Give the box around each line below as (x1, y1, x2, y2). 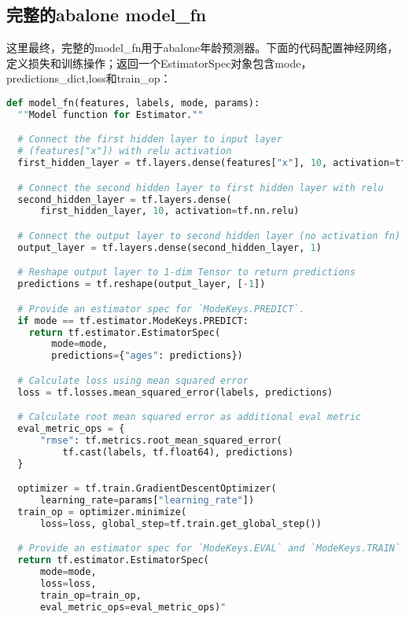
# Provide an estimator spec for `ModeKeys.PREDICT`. (17, 303, 305, 315)
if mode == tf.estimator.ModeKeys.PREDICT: (17, 315, 249, 326)
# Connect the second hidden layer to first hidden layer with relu (17, 182, 384, 193)
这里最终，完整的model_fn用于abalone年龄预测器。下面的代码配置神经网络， (6, 39, 399, 56)
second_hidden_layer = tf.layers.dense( (17, 193, 232, 205)
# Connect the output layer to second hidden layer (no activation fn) (17, 230, 401, 241)
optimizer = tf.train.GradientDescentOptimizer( (17, 483, 277, 495)
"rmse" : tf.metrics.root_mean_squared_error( (39, 434, 282, 446)
